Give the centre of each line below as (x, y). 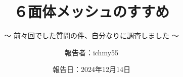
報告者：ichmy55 (91, 52)
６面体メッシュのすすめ (91, 11)
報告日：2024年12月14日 (91, 69)
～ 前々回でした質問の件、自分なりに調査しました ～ (91, 35)
